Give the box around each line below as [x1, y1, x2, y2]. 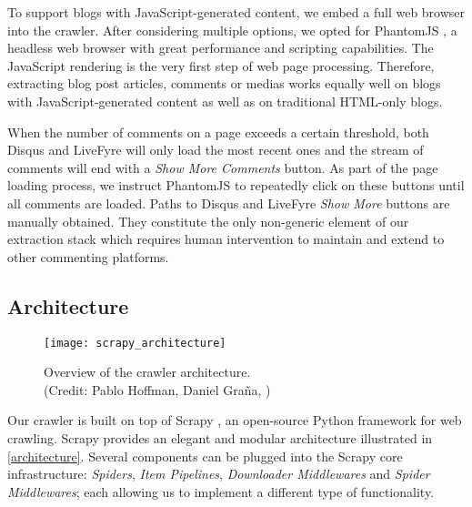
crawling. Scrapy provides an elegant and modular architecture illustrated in [7, 428, 433, 447]
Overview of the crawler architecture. [44, 362, 251, 381]
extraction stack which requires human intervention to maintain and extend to [7, 229, 445, 248]
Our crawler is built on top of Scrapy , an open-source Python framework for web [7, 411, 462, 430]
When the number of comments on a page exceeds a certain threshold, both [7, 122, 429, 141]
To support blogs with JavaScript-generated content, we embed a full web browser [7, 3, 466, 21]
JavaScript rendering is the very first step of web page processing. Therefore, [7, 56, 435, 75]
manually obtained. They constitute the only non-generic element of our [7, 211, 409, 230]
